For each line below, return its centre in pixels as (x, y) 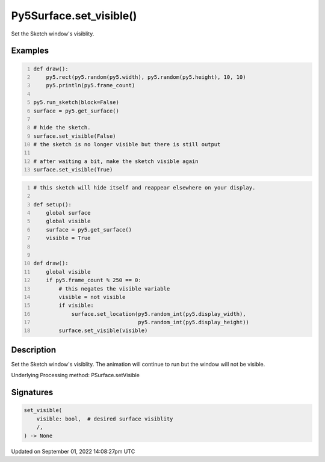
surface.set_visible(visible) (103, 331)
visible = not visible (92, 297)
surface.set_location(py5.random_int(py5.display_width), (159, 314)
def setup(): (53, 204)
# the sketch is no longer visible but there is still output (127, 145)
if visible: (76, 306)
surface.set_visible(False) (75, 136)
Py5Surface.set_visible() (74, 16)
